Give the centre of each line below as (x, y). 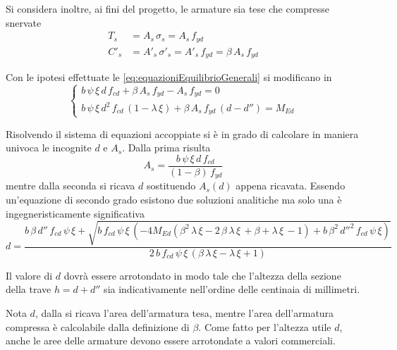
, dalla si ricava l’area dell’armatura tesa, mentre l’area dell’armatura (184, 312)
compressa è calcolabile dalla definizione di (98, 326)
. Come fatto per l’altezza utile (265, 326)
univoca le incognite (49, 148)
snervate (24, 22)
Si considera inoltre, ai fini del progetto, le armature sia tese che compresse (168, 8)
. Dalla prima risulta (166, 148)
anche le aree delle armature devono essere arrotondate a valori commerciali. (171, 340)
